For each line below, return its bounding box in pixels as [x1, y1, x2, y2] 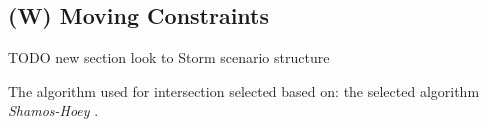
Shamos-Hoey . [8, 100, 99, 121]
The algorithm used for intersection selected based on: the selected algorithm [8, 80, 480, 101]
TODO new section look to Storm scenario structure [8, 47, 330, 68]
